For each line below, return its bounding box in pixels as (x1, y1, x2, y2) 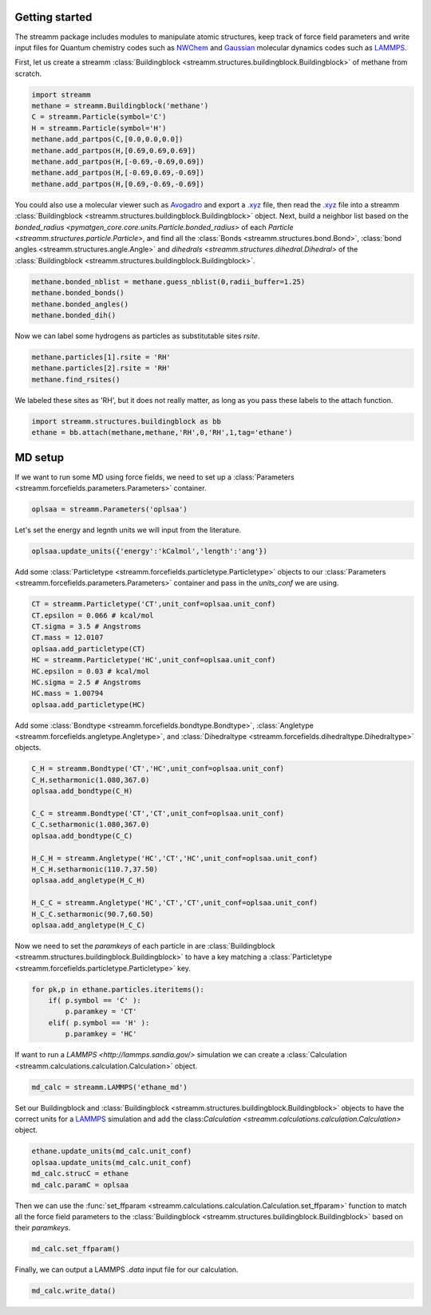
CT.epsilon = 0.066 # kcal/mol (31, 610, 155, 620)
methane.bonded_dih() (31, 310, 117, 319)
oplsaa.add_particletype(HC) (31, 700, 146, 709)
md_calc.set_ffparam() (31, 1245, 121, 1254)
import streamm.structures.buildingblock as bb (31, 417, 221, 426)
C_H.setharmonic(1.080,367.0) (31, 775, 150, 784)
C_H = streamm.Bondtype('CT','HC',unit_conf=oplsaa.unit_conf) (31, 764, 285, 773)
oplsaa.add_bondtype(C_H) (31, 787, 133, 796)
